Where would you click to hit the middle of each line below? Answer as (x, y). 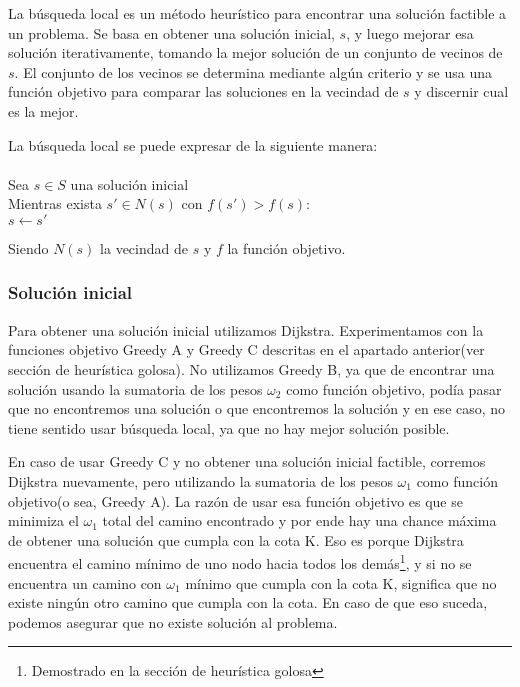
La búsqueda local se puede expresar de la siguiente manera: (193, 144)
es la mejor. (43, 110)
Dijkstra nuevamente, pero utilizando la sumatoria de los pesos (200, 480)
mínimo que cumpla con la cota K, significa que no (341, 582)
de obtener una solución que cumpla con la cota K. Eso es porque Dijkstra (236, 539)
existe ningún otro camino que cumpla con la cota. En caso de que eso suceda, (248, 602)
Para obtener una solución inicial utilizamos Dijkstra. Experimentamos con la (246, 329)
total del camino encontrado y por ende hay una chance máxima (299, 520)
